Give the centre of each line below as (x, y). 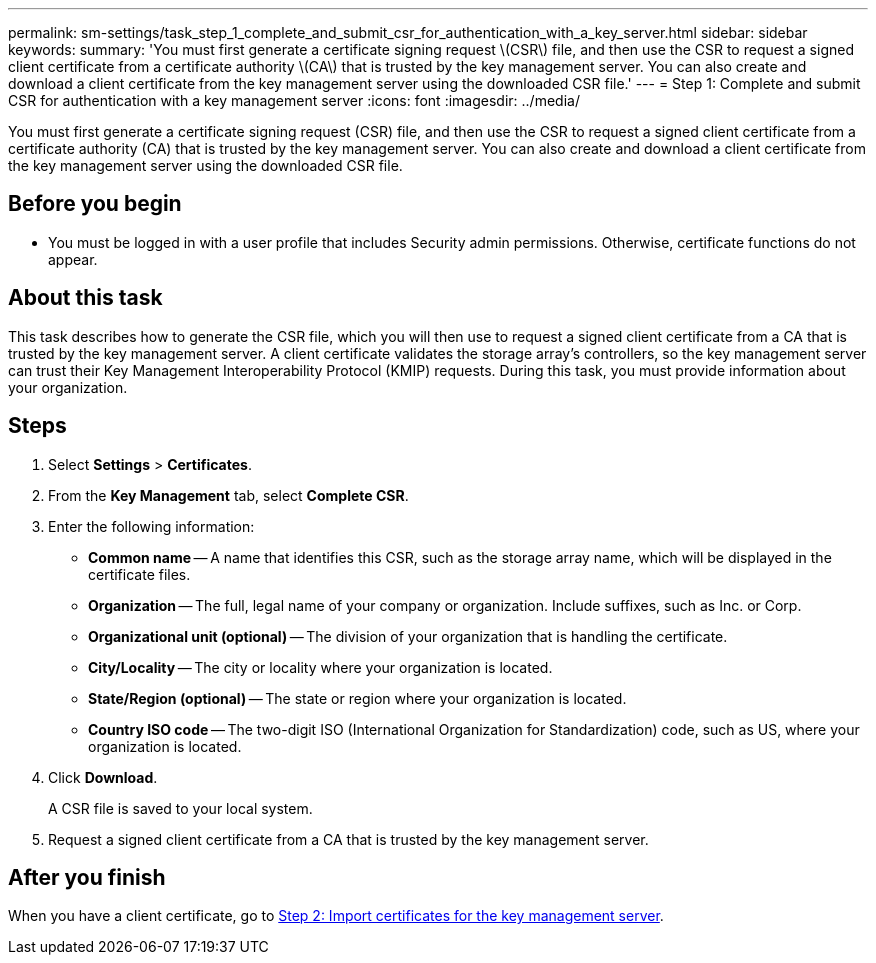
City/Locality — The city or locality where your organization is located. (320, 667)
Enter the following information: (151, 526)
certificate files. (139, 574)
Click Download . (103, 777)
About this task (85, 298)
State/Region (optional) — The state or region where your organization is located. (357, 698)
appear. (73, 259)
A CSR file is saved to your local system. (180, 808)
